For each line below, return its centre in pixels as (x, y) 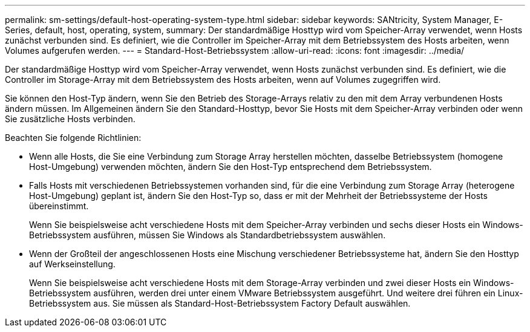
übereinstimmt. (59, 206)
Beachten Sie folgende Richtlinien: (73, 138)
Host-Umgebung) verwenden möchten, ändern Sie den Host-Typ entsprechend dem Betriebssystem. (231, 167)
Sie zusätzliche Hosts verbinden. (70, 119)
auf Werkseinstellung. (72, 264)
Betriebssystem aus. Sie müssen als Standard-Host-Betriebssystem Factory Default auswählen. (220, 303)
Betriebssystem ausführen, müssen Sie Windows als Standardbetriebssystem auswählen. (208, 235)
